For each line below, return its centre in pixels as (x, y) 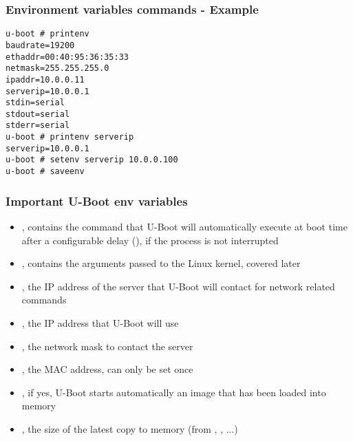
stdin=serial (35, 103)
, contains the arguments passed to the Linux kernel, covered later (161, 263)
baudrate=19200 (40, 45)
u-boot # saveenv (45, 172)
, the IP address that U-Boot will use (100, 322)
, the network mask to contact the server (107, 346)
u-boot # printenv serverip (70, 137)
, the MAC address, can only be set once (107, 369)
